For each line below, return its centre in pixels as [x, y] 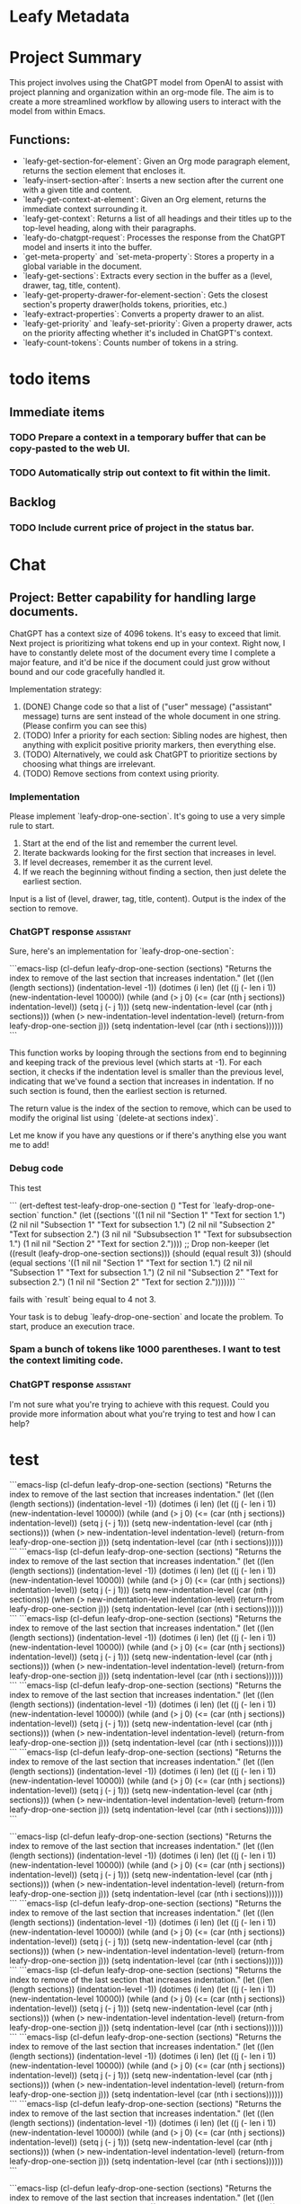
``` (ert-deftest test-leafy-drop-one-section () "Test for [110, 1205]
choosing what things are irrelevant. [89, 764]
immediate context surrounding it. [85, 209]
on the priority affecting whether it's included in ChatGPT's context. [147, 333]
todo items [50, 379]
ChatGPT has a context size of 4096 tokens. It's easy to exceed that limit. [145, 633]
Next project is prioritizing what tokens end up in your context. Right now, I [147, 643]
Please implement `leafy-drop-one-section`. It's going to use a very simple [147, 816]
